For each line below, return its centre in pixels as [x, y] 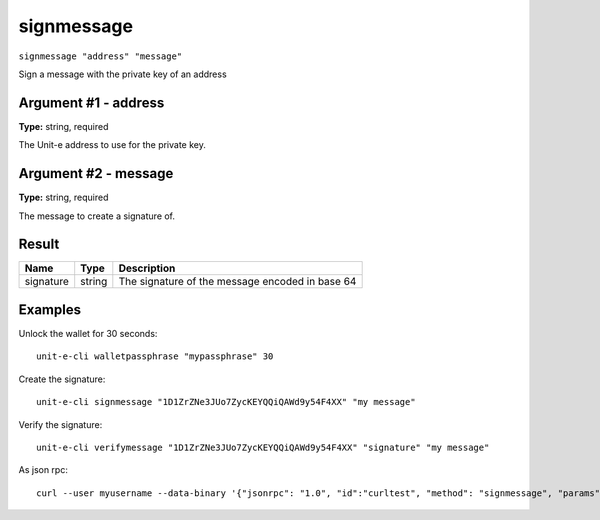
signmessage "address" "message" [100, 56]
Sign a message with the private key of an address [122, 74]
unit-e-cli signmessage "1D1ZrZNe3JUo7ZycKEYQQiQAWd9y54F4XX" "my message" [226, 402]
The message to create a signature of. [96, 216]
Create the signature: [62, 379]
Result [39, 244]
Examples [50, 309]
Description [147, 268]
